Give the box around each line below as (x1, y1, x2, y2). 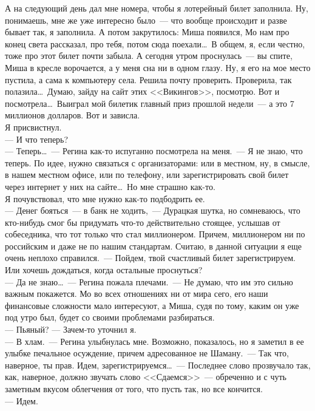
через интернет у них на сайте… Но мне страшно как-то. (5, 180, 215, 192)
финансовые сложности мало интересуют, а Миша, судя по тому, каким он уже (5, 299, 299, 311)
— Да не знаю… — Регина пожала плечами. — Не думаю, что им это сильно (5, 275, 293, 288)
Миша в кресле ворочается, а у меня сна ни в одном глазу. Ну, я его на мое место (5, 61, 311, 73)
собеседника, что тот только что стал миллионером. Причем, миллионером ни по (5, 228, 305, 240)
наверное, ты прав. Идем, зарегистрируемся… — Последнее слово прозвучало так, (5, 358, 311, 371)
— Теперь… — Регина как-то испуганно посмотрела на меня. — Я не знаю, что (5, 144, 303, 157)
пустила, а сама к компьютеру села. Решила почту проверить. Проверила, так (5, 73, 292, 86)
